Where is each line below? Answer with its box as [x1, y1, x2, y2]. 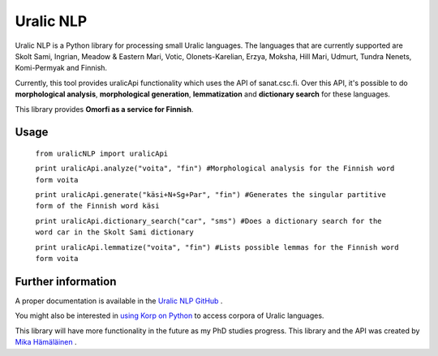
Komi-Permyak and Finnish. [15, 63, 108, 73]
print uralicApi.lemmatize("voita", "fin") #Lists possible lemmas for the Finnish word [35, 242, 399, 251]
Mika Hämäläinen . [15, 337, 77, 347]
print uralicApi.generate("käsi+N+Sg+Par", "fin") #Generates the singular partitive [35, 191, 387, 199]
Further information [15, 274, 117, 288]
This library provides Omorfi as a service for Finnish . [15, 104, 194, 114]
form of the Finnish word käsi [35, 201, 160, 211]
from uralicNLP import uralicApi [35, 148, 169, 158]
